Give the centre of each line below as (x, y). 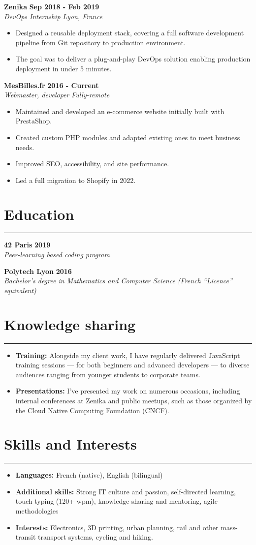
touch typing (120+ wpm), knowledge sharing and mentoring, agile (116, 501)
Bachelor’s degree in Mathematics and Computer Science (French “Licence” (118, 281)
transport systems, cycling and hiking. (96, 537)
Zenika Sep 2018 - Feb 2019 (52, 6)
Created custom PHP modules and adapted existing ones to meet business (128, 137)
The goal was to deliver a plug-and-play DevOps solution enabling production (133, 59)
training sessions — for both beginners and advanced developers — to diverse (132, 365)
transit (26, 537)
